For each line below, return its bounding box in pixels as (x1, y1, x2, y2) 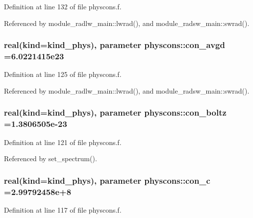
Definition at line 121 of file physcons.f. (4, 137, 122, 147)
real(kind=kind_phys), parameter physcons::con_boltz (4, 106, 227, 119)
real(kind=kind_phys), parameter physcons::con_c (4, 174, 210, 186)
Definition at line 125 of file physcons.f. (4, 69, 122, 79)
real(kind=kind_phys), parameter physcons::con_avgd (4, 39, 225, 51)
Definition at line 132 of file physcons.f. (4, 1, 122, 11)
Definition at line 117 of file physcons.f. (4, 204, 122, 215)
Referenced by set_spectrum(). (4, 153, 97, 164)
